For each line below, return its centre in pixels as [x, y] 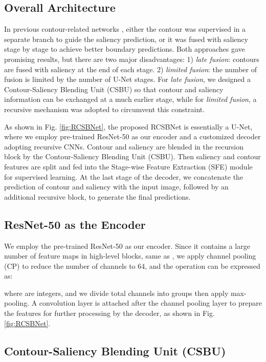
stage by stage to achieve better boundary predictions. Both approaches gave [125, 49]
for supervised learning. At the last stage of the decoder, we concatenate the [124, 176]
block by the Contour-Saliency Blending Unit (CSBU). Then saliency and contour [132, 156]
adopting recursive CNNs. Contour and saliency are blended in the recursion [124, 146]
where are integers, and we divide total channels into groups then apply [116, 293]
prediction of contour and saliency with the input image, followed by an [116, 187]
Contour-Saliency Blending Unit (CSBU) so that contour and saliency [114, 89]
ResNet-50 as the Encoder [75, 224]
